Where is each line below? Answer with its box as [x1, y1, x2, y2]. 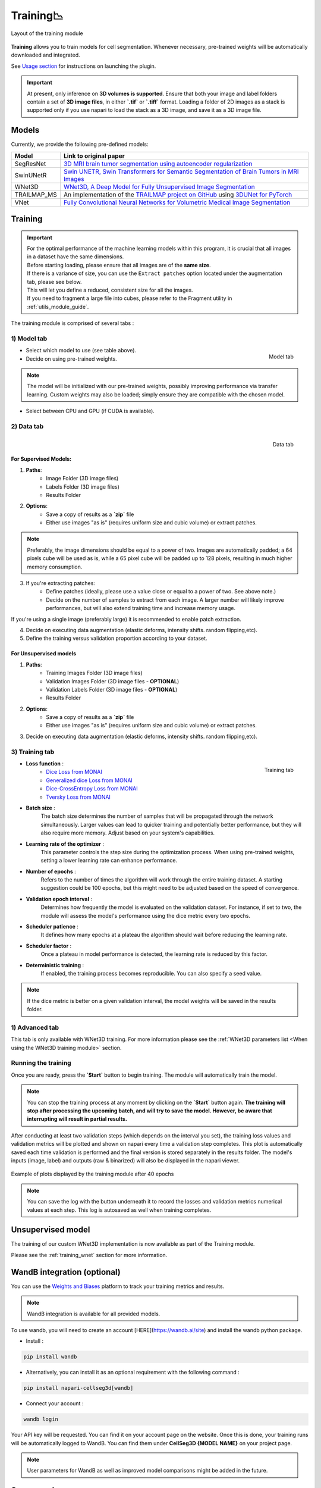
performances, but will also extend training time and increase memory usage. [46, 605, 236, 612]
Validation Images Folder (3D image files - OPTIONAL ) [46, 677, 180, 684]
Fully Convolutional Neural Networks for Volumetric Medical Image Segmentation [63, 198, 291, 207]
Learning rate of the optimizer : [26, 840, 104, 848]
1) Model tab [11, 334, 48, 342]
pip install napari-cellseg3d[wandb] [23, 1384, 134, 1392]
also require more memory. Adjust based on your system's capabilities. [40, 829, 215, 836]
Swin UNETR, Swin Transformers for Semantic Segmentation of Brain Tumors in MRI [63, 167, 300, 176]
